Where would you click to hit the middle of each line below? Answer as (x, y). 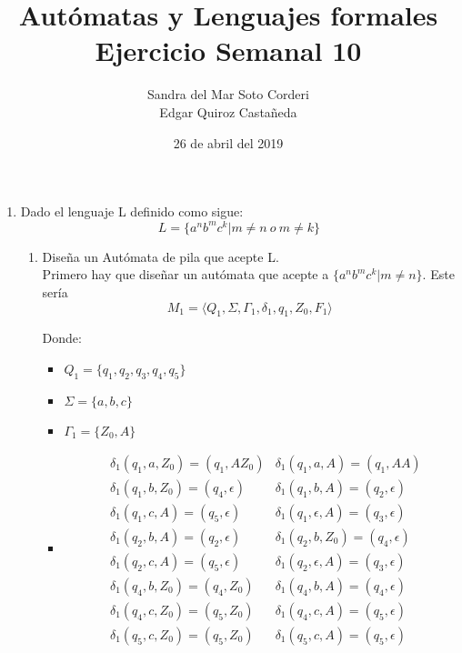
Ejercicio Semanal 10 (228, 50)
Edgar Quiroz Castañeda (228, 111)
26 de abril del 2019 (228, 142)
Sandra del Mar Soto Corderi (228, 94)
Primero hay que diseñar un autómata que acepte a (186, 274)
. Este (438, 274)
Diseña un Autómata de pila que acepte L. (161, 256)
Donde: (62, 338)
